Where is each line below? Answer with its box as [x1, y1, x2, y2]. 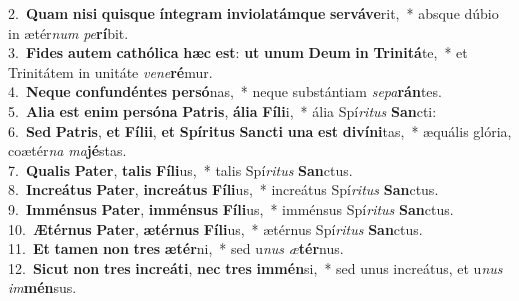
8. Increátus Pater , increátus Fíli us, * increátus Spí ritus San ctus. [8, 179, 439, 200]
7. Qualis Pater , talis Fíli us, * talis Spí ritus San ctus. [8, 159, 353, 180]
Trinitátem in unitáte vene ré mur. [8, 61, 213, 82]
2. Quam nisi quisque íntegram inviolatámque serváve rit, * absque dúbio [8, 3, 499, 23]
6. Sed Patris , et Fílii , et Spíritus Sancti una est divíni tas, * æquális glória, [8, 120, 512, 141]
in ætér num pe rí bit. [8, 22, 129, 43]
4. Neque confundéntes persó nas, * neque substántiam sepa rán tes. [8, 81, 442, 102]
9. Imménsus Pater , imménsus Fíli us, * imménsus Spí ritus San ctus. [8, 198, 454, 219]
